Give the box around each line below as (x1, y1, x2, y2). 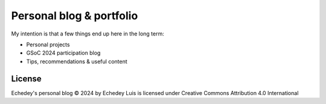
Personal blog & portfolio (11, 9, 138, 22)
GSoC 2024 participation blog (26, 49, 101, 57)
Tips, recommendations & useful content (26, 58, 128, 65)
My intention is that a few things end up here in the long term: (11, 30, 164, 37)
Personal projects (26, 41, 70, 48)
